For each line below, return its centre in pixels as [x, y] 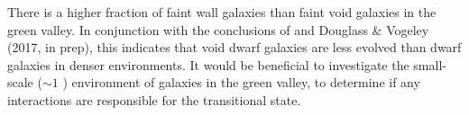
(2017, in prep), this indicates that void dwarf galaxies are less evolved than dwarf [234, 47]
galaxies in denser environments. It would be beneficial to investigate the [208, 64]
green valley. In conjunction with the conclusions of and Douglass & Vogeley [218, 29]
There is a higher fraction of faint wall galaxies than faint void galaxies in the [222, 12]
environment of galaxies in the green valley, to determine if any [246, 82]
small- [430, 64]
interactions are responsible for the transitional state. [154, 99]
